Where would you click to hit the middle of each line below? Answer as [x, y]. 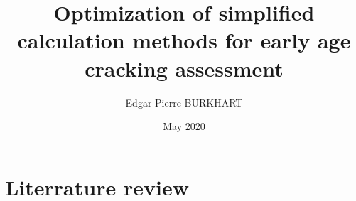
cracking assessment [184, 68]
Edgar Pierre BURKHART [184, 102]
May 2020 [184, 126]
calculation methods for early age [184, 40]
